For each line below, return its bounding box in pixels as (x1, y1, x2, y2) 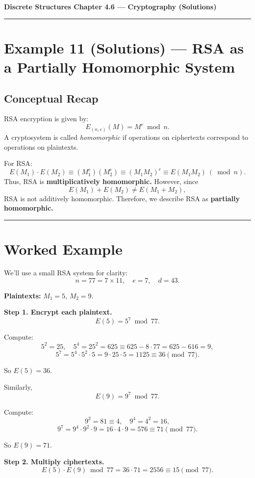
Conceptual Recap (4, 90, 99, 106)
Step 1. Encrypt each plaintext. (4, 307, 112, 317)
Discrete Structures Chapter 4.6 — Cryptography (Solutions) (4, 1, 217, 11)
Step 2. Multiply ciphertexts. (4, 456, 104, 466)
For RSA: (4, 158, 32, 168)
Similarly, (4, 381, 32, 392)
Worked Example (4, 239, 123, 259)
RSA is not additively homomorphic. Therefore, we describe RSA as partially (4, 193, 240, 203)
